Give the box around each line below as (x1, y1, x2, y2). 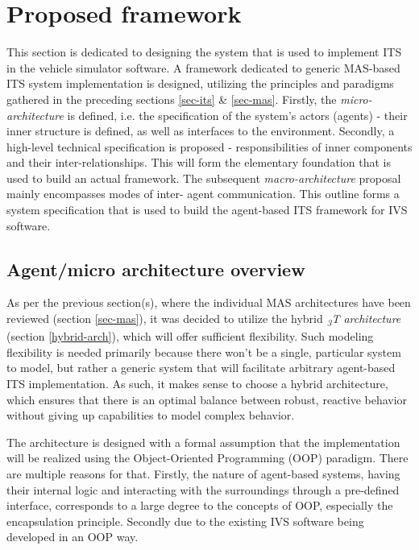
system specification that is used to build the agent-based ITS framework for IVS (6, 201, 408, 218)
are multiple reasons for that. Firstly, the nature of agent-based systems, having (6, 465, 400, 482)
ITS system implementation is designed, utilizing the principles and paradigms (6, 75, 394, 92)
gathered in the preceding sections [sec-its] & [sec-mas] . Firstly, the (6, 90, 337, 107)
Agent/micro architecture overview (6, 256, 305, 281)
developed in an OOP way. (6, 528, 139, 545)
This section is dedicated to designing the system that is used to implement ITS (6, 43, 402, 60)
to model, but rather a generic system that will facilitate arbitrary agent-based (6, 359, 396, 376)
